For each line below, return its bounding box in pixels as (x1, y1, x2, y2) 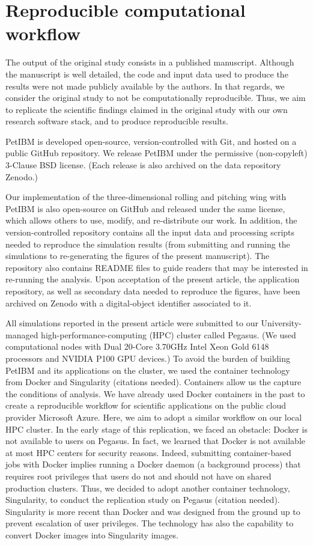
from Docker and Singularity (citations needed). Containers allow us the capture (5, 376, 302, 388)
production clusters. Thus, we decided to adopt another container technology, (5, 481, 290, 494)
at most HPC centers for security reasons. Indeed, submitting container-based (5, 446, 291, 458)
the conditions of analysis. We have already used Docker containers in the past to (5, 387, 305, 400)
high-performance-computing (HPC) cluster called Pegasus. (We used (41, 328, 296, 341)
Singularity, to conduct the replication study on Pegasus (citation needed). (5, 493, 280, 506)
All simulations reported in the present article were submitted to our (5, 317, 258, 329)
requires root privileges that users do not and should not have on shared (5, 469, 272, 482)
